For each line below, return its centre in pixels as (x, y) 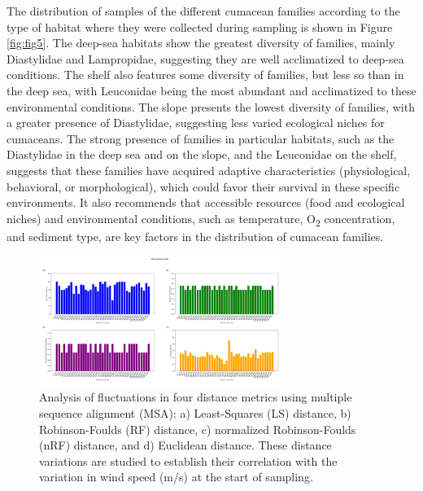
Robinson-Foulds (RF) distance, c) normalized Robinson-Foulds (198, 429)
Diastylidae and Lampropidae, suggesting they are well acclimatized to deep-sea (205, 58)
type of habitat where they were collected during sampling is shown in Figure (200, 26)
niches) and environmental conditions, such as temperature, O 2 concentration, (201, 219)
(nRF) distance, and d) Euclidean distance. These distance (185, 445)
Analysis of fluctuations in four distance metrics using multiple (196, 397)
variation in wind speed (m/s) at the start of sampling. (176, 477)
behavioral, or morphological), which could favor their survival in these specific (203, 186)
